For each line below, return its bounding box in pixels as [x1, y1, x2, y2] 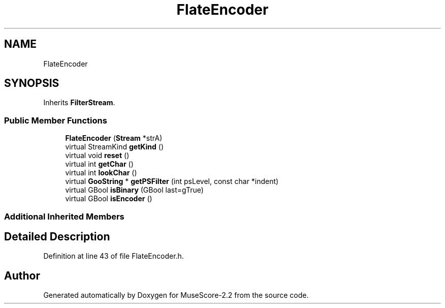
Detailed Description [4, 230, 110, 243]
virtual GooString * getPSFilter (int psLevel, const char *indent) [65, 177, 279, 186]
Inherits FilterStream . [43, 98, 115, 107]
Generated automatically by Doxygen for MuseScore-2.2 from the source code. [43, 291, 309, 300]
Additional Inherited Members [4, 211, 124, 222]
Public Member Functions [4, 115, 107, 126]
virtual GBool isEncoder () [65, 194, 152, 203]
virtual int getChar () [65, 160, 134, 169]
